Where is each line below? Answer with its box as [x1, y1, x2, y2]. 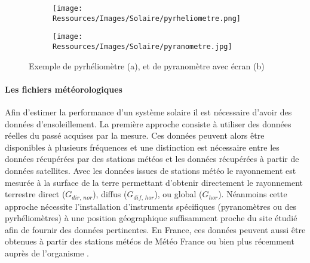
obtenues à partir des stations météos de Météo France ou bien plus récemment [5, 235, 294, 247]
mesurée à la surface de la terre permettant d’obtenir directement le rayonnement [5, 176, 303, 188]
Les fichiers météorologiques [5, 82, 122, 95]
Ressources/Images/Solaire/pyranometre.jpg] [53, 42, 232, 51]
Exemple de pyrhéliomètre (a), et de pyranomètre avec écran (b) [29, 59, 265, 72]
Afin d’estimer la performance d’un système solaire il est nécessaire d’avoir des [5, 106, 292, 118]
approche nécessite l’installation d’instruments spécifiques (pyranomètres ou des [5, 200, 297, 212]
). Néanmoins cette [218, 188, 287, 200]
